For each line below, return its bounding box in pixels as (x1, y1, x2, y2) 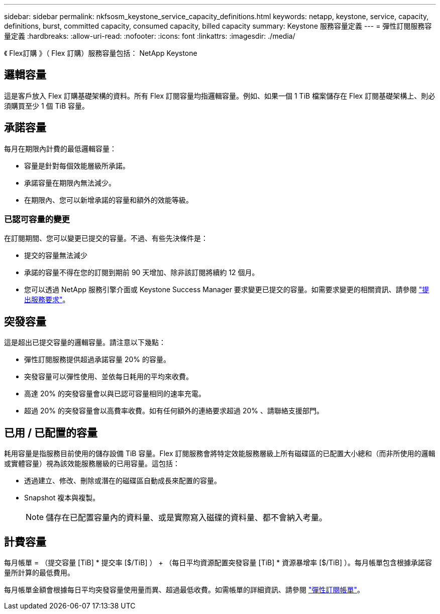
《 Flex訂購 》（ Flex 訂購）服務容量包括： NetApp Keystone (4, 49, 197, 57)
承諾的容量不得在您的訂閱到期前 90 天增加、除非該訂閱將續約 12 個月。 (24, 268, 259, 277)
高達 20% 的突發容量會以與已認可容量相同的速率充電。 (24, 389, 205, 398)
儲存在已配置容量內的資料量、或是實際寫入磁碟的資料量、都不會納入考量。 (46, 512, 327, 523)
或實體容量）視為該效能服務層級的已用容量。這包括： (4, 459, 180, 468)
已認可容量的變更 (4, 214, 70, 225)
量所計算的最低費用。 (4, 568, 74, 577)
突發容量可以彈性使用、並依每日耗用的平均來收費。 (24, 372, 193, 381)
